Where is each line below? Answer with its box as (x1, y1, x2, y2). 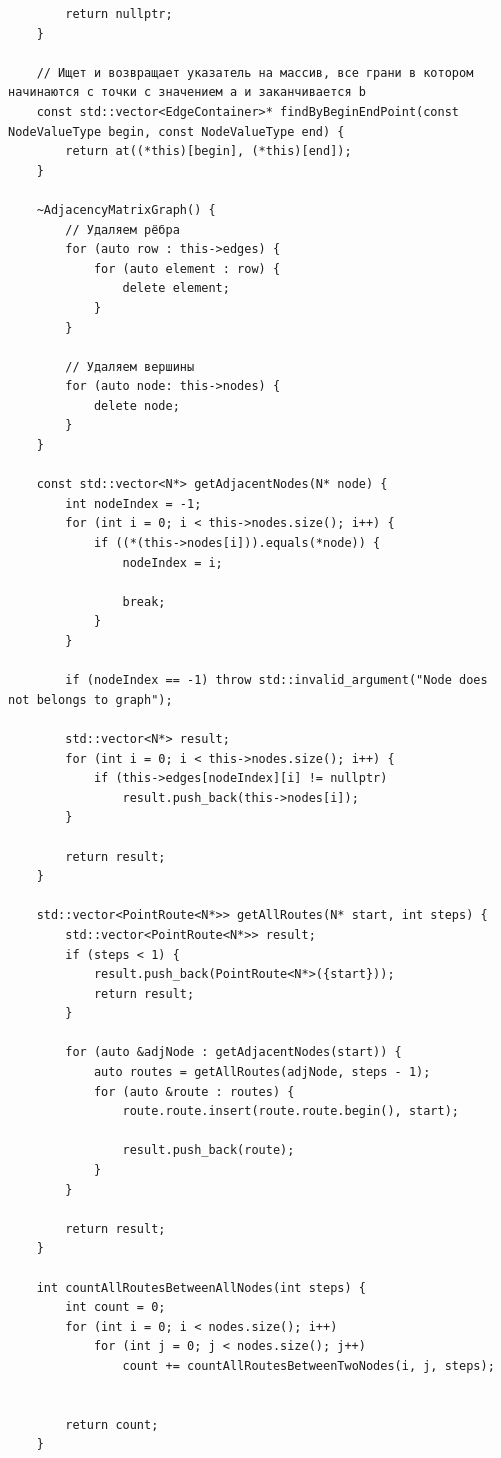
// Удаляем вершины (65, 359, 195, 374)
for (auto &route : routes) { (93, 1084, 295, 1099)
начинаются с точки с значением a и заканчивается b (8, 85, 366, 100)
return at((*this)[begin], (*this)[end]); (65, 144, 352, 159)
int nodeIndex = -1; (65, 496, 202, 511)
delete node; (93, 398, 180, 413)
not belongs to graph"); (8, 692, 173, 707)
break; (122, 594, 166, 609)
